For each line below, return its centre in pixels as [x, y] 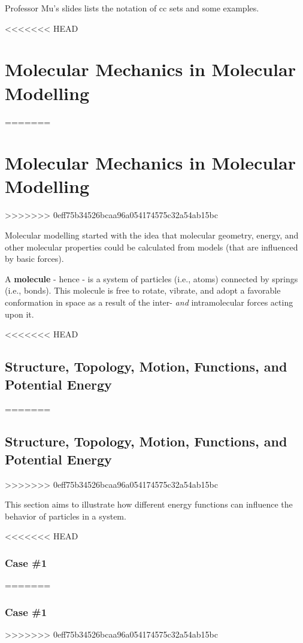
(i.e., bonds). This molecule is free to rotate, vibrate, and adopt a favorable [143, 290]
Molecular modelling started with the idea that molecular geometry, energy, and [152, 235]
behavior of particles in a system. [66, 516]
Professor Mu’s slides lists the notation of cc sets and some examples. [132, 8]
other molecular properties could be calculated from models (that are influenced [151, 247]
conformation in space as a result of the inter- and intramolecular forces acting [149, 302]
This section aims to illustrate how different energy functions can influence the [149, 504]
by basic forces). [34, 259]
